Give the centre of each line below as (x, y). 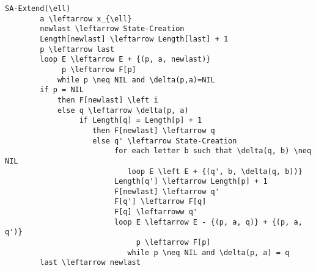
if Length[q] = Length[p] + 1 (141, 121)
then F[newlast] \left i (108, 100)
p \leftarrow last (77, 49)
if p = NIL (62, 90)
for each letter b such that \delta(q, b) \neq (213, 151)
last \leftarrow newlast (90, 263)
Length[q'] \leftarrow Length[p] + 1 (191, 182)
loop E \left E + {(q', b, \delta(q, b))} (215, 171)
